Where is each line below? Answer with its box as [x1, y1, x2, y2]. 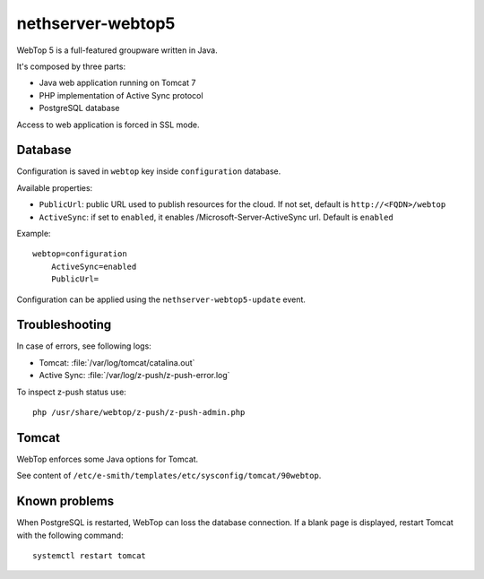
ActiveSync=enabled [50, 261, 137, 272]
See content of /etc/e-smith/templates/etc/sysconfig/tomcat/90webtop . [16, 471, 322, 481]
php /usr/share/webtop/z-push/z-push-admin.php [32, 408, 246, 417]
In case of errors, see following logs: [16, 341, 151, 351]
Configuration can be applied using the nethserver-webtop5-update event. [16, 294, 307, 305]
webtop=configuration [32, 249, 127, 259]
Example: [16, 228, 51, 238]
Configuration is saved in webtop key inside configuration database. [16, 166, 281, 177]
